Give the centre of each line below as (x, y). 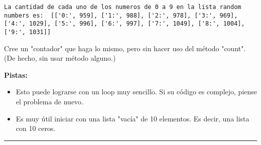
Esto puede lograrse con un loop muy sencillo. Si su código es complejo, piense (137, 92)
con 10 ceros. (36, 128)
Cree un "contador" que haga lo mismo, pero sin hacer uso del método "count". (125, 48)
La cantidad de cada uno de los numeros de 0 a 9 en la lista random (123, 7)
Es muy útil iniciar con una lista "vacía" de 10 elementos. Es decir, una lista (133, 118)
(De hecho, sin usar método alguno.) (60, 58)
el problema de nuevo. (50, 101)
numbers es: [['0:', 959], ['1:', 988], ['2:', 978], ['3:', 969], (121, 15)
